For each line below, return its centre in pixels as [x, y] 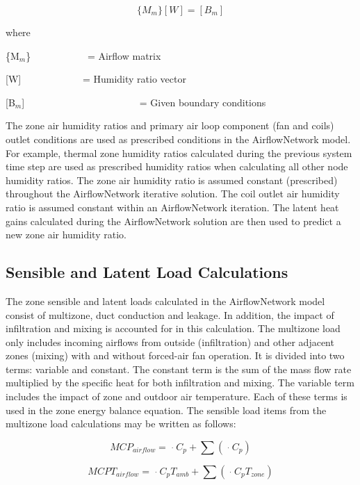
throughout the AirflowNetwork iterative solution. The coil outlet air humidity [173, 194]
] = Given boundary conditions [144, 102]
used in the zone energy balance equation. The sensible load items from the [166, 410]
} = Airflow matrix [93, 55]
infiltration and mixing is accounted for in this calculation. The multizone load [173, 328]
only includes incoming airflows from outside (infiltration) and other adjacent [170, 342]
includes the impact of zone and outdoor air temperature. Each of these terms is [177, 396]
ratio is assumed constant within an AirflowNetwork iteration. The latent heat [172, 207]
